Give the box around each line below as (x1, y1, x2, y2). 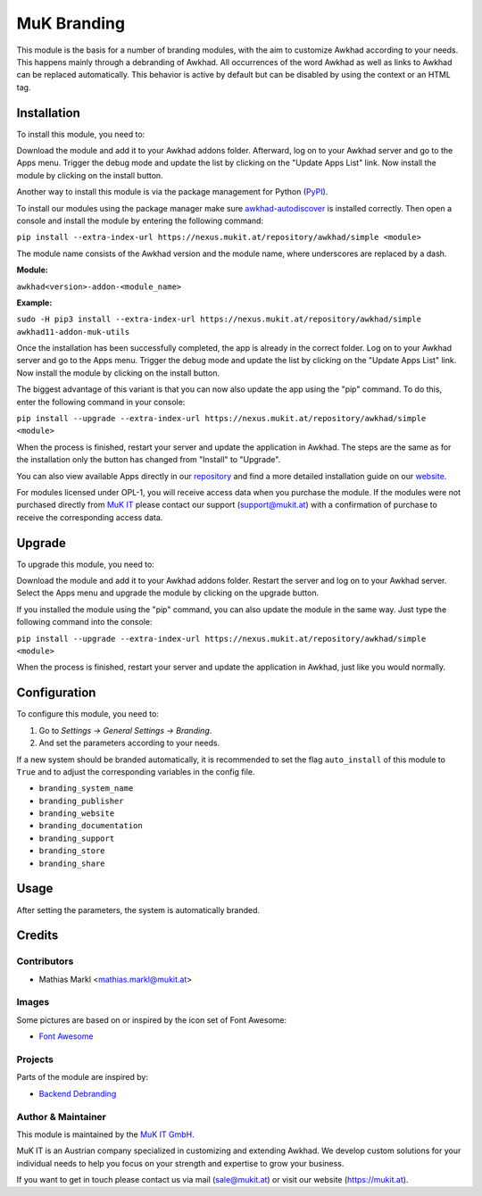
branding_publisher (38, 795, 124, 806)
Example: (16, 297, 53, 308)
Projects (16, 1053, 54, 1066)
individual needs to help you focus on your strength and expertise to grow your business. (16, 1158, 345, 1168)
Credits (16, 928, 59, 943)
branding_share (38, 858, 106, 868)
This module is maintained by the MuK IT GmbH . (16, 1129, 195, 1140)
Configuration (16, 685, 96, 701)
